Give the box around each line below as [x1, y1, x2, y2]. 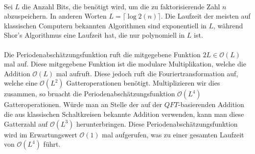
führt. [43, 139, 61, 149]
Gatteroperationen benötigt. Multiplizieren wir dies [66, 78, 220, 88]
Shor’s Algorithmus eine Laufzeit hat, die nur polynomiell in [4, 30, 185, 40]
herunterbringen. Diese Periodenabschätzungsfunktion [76, 118, 238, 129]
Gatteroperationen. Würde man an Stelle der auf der [4, 99, 162, 110]
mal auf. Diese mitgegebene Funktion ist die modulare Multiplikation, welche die [4, 59, 246, 69]
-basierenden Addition [178, 99, 244, 110]
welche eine [4, 78, 38, 88]
